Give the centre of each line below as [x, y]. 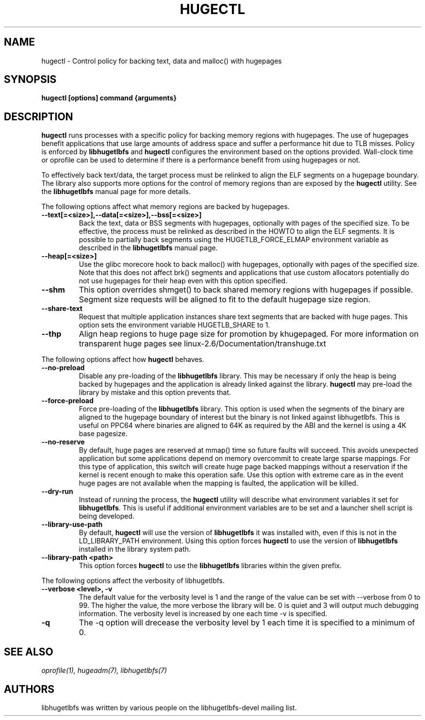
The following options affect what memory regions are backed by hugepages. [165, 207]
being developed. [107, 516]
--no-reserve [63, 442]
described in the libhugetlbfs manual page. [148, 248]
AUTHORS [29, 689]
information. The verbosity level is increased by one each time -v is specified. [203, 614]
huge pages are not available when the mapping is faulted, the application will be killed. [219, 483]
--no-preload [63, 368]
